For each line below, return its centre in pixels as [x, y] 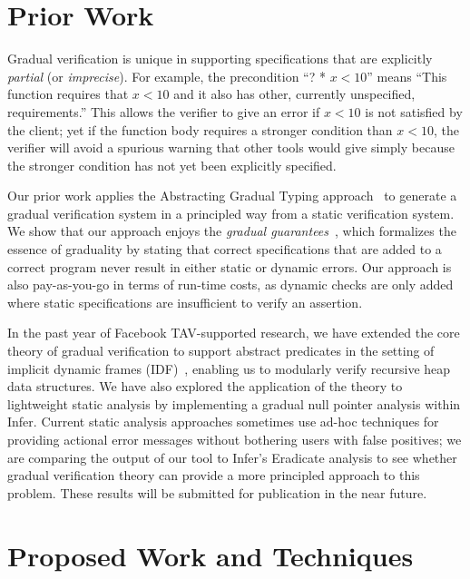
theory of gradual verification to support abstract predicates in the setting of [221, 351]
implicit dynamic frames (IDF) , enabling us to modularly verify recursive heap [229, 368]
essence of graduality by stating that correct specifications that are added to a [225, 249]
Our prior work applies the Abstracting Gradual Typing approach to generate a [232, 196]
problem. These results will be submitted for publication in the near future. [217, 492]
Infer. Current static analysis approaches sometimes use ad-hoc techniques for [223, 422]
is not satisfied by [414, 111]
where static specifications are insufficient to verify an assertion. [185, 302]
